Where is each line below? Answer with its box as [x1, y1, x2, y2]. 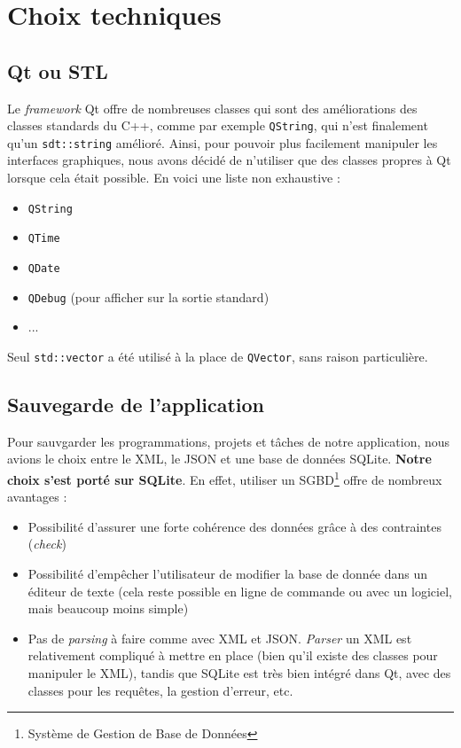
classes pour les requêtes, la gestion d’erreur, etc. [27, 681, 293, 699]
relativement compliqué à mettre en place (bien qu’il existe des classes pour [27, 646, 438, 665]
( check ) [27, 534, 66, 553]
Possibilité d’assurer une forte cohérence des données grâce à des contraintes [27, 517, 441, 535]
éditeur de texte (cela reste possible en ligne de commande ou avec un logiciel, [27, 581, 452, 600]
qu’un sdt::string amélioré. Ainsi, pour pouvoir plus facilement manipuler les [7, 133, 438, 152]
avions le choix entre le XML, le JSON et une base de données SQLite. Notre [7, 449, 432, 468]
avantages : [7, 487, 67, 506]
